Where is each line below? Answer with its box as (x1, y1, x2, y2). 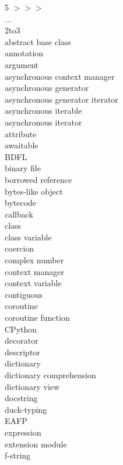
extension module (5, 437, 67, 450)
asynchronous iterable (5, 104, 82, 117)
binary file (5, 162, 41, 174)
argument (5, 58, 38, 70)
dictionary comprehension (5, 369, 96, 381)
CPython (5, 323, 37, 335)
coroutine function (5, 311, 70, 324)
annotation (5, 47, 44, 59)
